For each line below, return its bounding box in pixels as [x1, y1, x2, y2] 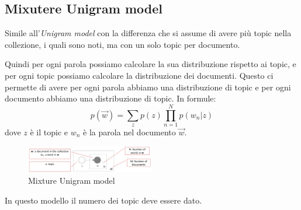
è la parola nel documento [83, 125, 176, 138]
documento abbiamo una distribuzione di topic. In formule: [5, 92, 216, 104]
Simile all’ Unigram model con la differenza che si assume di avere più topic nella [5, 27, 292, 39]
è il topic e [30, 125, 68, 138]
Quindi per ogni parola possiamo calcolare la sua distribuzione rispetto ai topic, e [5, 58, 296, 70]
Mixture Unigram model [28, 174, 115, 187]
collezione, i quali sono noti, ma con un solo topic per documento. [5, 38, 240, 50]
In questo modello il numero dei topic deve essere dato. [5, 194, 202, 206]
